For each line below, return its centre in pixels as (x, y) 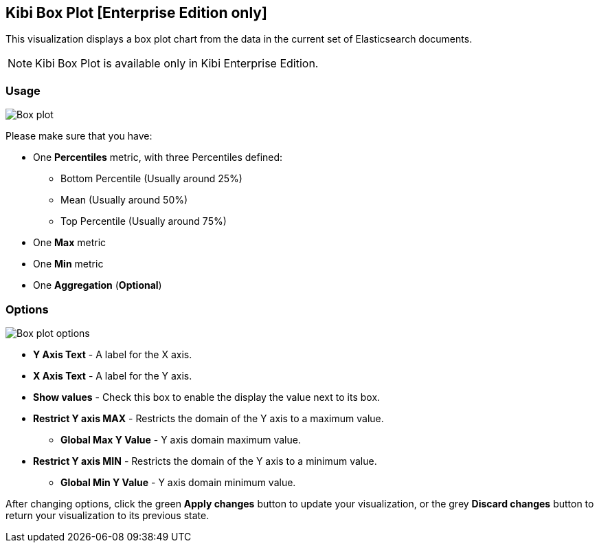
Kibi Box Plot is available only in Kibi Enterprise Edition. (177, 64)
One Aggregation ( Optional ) (98, 285)
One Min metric (68, 264)
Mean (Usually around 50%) (124, 200)
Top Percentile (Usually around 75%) (144, 221)
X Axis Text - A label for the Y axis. (113, 375)
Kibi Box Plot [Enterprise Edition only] (136, 13)
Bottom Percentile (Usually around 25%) (151, 179)
